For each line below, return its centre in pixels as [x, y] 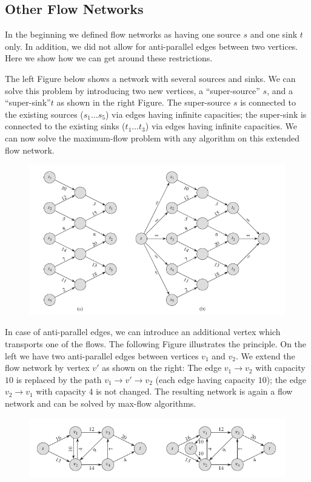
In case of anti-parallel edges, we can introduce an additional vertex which [143, 332]
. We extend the [265, 355]
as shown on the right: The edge [162, 368]
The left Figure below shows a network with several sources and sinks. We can [150, 78]
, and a [280, 90]
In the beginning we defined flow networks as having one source [123, 34]
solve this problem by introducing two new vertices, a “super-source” [132, 90]
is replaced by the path [59, 379]
